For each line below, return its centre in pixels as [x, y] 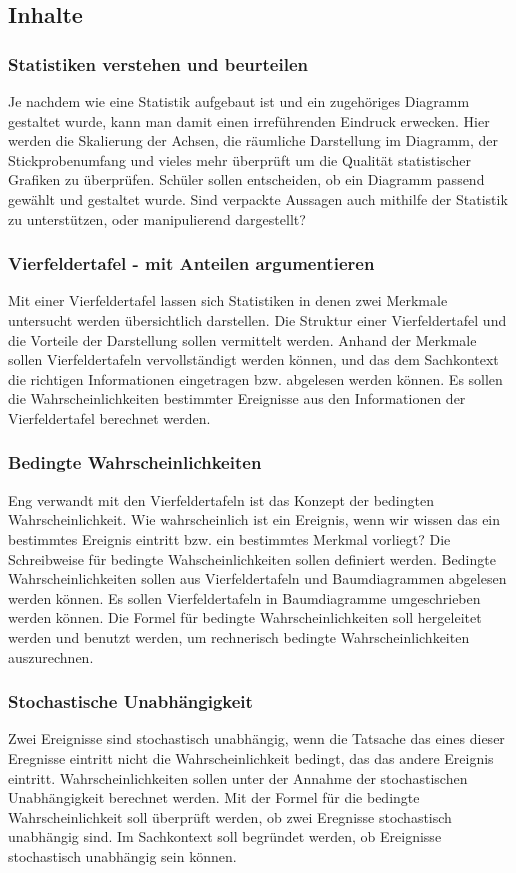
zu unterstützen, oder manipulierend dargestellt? [157, 218]
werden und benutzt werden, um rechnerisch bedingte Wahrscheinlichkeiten [239, 636]
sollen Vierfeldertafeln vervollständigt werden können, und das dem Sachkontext [253, 359]
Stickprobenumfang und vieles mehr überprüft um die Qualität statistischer [239, 159]
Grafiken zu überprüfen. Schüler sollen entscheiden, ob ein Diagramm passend [246, 179]
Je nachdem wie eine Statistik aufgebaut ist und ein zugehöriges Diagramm [239, 101]
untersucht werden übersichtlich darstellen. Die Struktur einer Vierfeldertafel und [257, 319]
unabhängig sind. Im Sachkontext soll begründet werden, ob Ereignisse [225, 836]
